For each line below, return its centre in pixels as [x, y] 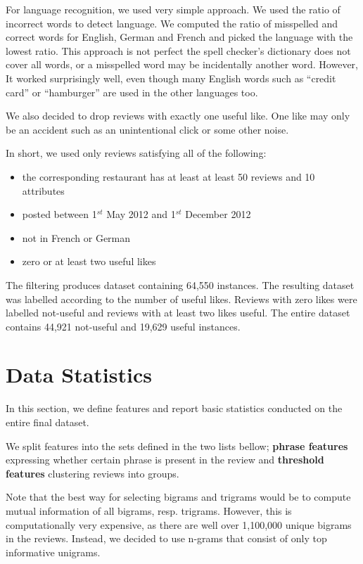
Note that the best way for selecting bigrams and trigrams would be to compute [178, 497]
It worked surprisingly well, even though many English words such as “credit [171, 78]
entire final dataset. [47, 422]
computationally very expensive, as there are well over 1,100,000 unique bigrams [179, 524]
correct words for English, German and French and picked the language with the [179, 37]
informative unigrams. [53, 552]
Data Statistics [79, 374]
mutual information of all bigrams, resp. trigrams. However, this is [149, 510]
